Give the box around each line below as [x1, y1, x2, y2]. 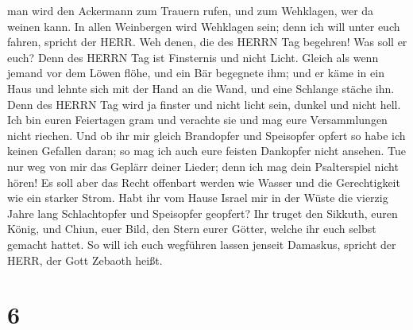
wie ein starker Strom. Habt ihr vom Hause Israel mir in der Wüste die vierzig [7, 189, 388, 206]
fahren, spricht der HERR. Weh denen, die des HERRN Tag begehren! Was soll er [7, 33, 407, 50]
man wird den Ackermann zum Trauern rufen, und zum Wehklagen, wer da [7, 2, 374, 18]
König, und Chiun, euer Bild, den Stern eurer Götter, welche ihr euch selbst [7, 220, 376, 237]
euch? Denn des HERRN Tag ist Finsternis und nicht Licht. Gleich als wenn [7, 49, 379, 65]
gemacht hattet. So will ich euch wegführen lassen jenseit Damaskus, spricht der [7, 235, 396, 252]
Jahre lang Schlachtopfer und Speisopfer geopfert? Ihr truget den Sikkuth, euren [7, 204, 398, 221]
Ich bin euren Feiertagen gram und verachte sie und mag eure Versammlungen [7, 111, 388, 128]
